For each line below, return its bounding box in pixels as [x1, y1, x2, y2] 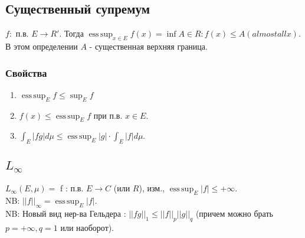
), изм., [139, 182, 165, 194]
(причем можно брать [195, 207, 273, 219]
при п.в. [93, 109, 123, 121]
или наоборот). [60, 221, 114, 233]
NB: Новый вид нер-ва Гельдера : [5, 207, 126, 219]
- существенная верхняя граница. [89, 40, 208, 52]
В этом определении [5, 40, 78, 52]
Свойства [5, 65, 47, 80]
